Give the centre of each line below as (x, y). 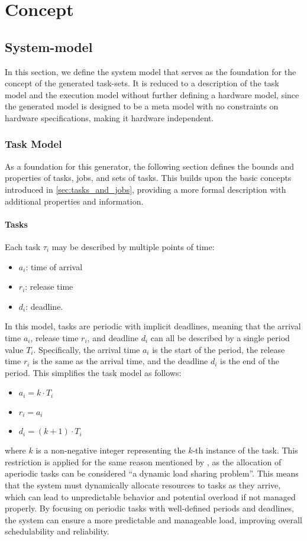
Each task (23, 246)
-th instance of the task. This (245, 450)
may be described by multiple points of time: (133, 246)
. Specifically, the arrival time (87, 349)
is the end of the (250, 361)
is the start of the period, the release (219, 349)
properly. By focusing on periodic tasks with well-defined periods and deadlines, (149, 508)
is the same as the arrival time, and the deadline (120, 361)
